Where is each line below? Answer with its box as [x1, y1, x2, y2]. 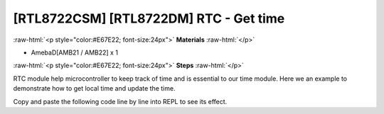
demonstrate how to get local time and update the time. [13, 84, 176, 93]
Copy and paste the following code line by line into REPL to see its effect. [13, 97, 228, 106]
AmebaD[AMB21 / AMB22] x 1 [31, 48, 119, 57]
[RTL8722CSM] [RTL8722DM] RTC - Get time [13, 11, 285, 26]
